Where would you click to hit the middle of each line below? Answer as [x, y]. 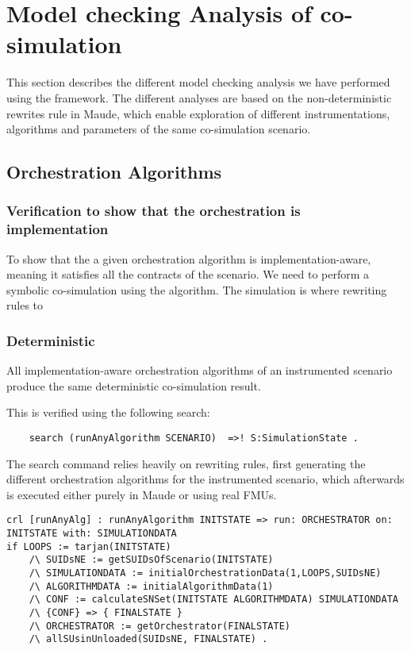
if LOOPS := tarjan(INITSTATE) [89, 546]
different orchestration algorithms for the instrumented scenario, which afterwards [205, 479]
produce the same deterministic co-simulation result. [134, 385]
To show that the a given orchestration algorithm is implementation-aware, [189, 258]
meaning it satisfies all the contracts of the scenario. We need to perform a [188, 274]
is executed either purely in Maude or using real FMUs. [142, 494]
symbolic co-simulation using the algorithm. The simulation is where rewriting [197, 289]
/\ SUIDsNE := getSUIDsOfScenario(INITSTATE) [151, 560]
